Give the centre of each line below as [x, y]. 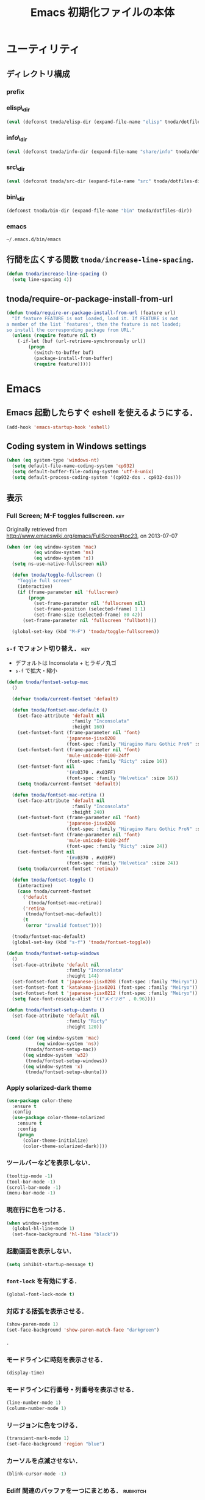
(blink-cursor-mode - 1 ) [37, 1474]
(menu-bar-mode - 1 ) [31, 1193]
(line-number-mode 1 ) [34, 1403]
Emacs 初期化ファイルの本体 [103, 13]
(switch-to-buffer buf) [64, 353]
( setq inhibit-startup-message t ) [50, 1264]
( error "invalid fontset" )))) [64, 926]
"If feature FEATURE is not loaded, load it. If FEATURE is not [95, 318]
